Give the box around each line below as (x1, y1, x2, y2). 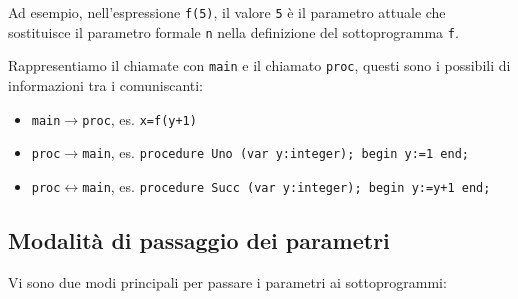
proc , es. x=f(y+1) (82, 108, 197, 129)
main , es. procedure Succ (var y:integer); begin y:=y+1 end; (82, 175, 491, 196)
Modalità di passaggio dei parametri (8, 224, 390, 255)
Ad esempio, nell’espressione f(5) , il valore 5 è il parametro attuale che (8, 2, 446, 22)
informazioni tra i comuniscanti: (8, 74, 204, 95)
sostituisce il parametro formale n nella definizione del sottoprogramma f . (8, 21, 459, 42)
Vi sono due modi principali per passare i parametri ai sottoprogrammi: (8, 271, 447, 292)
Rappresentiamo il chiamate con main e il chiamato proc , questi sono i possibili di (8, 55, 511, 76)
